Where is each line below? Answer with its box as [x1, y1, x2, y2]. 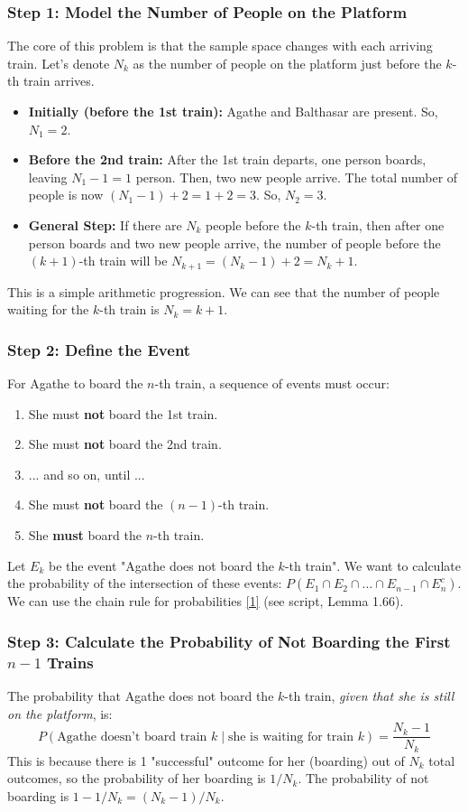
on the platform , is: [7, 704, 113, 723]
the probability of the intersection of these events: [7, 574, 282, 593]
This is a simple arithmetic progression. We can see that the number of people [7, 282, 440, 301]
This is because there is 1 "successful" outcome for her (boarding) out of [7, 751, 405, 770]
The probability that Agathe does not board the [7, 686, 274, 705]
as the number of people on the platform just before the [133, 53, 442, 72]
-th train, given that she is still [284, 686, 454, 705]
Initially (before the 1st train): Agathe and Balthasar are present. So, [28, 102, 438, 120]
